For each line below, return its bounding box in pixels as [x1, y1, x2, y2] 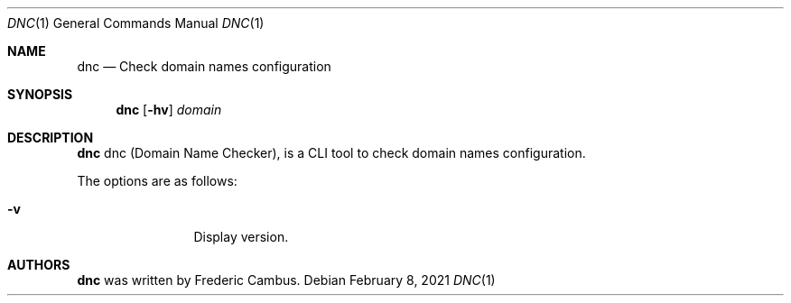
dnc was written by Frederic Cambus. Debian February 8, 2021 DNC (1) [77, 272, 496, 288]
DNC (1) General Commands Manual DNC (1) [7, 15, 265, 31]
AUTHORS [7, 257, 70, 272]
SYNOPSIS [7, 87, 73, 102]
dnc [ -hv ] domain [116, 102, 222, 117]
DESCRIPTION [7, 130, 94, 145]
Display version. [193, 229, 289, 244]
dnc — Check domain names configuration [77, 59, 331, 74]
